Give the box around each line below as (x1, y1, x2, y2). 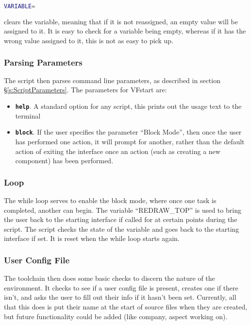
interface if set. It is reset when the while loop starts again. (4, 233, 180, 243)
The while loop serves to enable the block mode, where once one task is (4, 195, 217, 205)
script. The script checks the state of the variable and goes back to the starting (4, 223, 239, 234)
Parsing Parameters (4, 56, 83, 68)
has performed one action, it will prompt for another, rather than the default (15, 136, 245, 146)
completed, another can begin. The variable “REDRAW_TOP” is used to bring (4, 205, 241, 215)
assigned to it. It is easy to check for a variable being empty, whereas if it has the (4, 26, 246, 36)
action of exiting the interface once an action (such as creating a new (15, 146, 220, 156)
